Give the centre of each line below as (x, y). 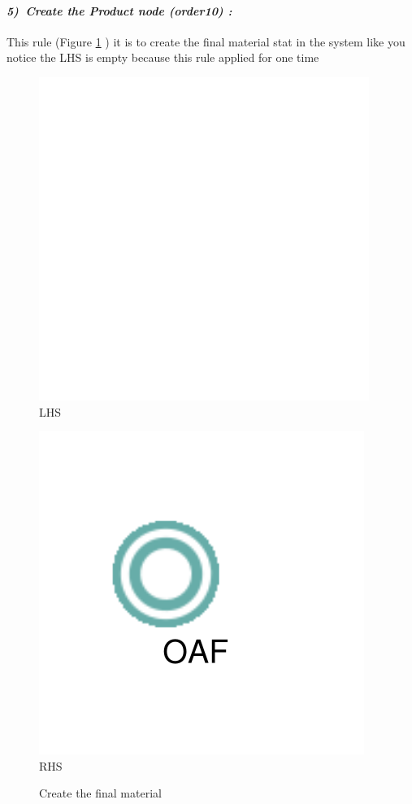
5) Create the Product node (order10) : (119, 10)
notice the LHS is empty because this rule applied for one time (163, 57)
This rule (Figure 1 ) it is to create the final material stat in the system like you (206, 41)
